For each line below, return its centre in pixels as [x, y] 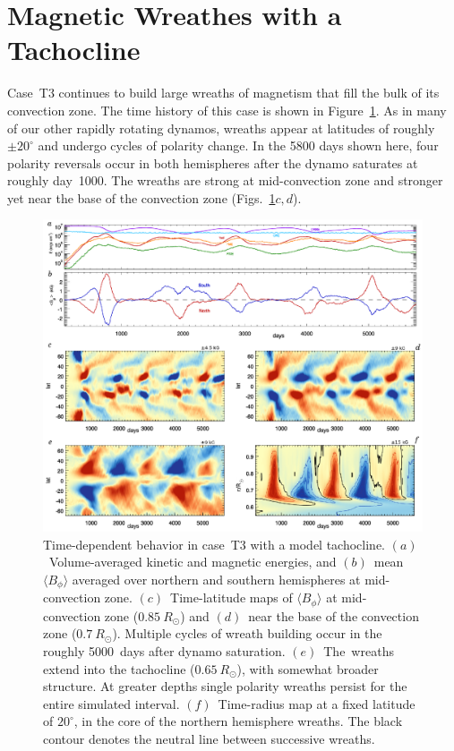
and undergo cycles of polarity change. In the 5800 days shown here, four [238, 145]
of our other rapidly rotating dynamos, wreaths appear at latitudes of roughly [221, 128]
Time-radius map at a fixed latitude [317, 703]
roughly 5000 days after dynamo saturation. [164, 650]
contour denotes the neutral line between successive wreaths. [209, 738]
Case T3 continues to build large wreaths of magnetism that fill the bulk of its [223, 93]
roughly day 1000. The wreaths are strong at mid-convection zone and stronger [225, 180]
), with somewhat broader [308, 668]
